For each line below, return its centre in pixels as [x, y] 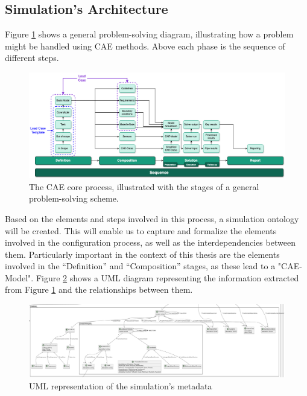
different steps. [32, 58]
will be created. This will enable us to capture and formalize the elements [141, 230]
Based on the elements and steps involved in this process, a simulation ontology [152, 218]
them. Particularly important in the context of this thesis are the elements [142, 254]
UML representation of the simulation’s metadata [121, 385]
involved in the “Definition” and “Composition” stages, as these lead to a [140, 266]
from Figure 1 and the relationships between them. [99, 289]
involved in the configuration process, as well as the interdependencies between [150, 242]
